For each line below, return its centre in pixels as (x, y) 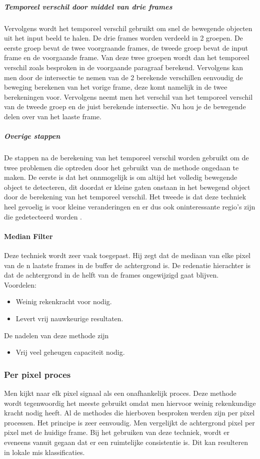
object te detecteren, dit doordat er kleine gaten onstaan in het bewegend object (127, 187)
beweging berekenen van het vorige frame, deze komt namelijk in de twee (116, 87)
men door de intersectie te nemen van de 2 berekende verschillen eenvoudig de (123, 77)
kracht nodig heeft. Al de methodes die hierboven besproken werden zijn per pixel (129, 413)
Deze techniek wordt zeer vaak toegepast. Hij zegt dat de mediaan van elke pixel (127, 255)
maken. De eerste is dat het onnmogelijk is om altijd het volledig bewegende (121, 177)
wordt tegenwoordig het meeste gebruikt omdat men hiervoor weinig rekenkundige (130, 403)
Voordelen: (20, 284)
